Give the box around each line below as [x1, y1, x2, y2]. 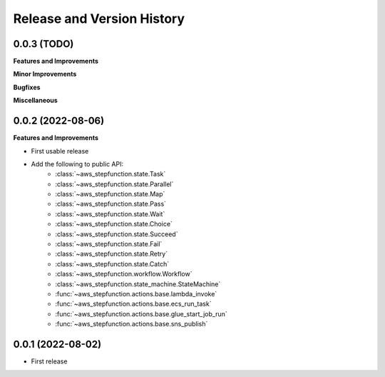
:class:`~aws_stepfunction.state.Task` [55, 170, 166, 179]
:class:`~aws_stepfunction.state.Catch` [55, 259, 170, 268]
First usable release [31, 146, 89, 155]
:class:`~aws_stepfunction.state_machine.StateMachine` [55, 279, 221, 288]
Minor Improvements [13, 70, 77, 79]
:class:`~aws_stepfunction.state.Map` [55, 190, 165, 198]
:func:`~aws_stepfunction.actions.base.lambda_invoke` [55, 290, 217, 298]
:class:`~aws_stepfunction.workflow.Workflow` [55, 270, 192, 278]
